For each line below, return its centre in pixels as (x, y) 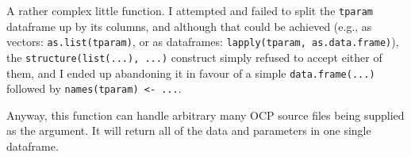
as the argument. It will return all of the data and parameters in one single (189, 130)
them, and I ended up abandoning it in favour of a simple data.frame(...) (191, 73)
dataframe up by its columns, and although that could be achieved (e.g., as (189, 26)
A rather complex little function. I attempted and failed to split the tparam (190, 10)
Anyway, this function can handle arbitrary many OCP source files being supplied (205, 115)
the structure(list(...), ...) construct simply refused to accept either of (194, 57)
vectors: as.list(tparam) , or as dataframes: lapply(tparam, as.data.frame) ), (203, 42)
